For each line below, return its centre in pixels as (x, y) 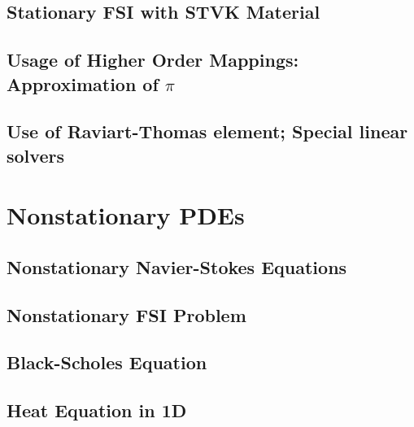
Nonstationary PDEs (126, 215)
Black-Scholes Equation (107, 362)
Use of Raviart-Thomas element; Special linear (207, 131)
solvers (35, 155)
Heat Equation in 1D (97, 410)
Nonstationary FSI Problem (126, 314)
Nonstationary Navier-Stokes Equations (177, 266)
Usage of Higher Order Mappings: (153, 60)
